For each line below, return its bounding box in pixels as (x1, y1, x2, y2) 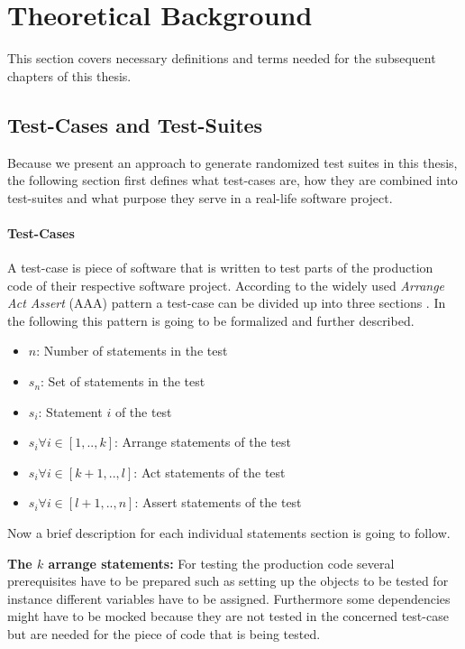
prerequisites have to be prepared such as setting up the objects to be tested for (7, 571, 449, 590)
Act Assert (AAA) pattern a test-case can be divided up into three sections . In (7, 293, 446, 312)
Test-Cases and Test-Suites (7, 110, 263, 138)
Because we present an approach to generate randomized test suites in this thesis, (7, 153, 458, 172)
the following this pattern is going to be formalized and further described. (7, 311, 415, 329)
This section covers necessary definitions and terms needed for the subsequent (7, 49, 436, 68)
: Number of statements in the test (36, 341, 228, 360)
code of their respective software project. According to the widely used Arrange (7, 275, 445, 294)
